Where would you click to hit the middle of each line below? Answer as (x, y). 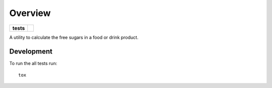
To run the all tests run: (33, 63)
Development (31, 52)
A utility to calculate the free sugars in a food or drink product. (74, 37)
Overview (30, 13)
